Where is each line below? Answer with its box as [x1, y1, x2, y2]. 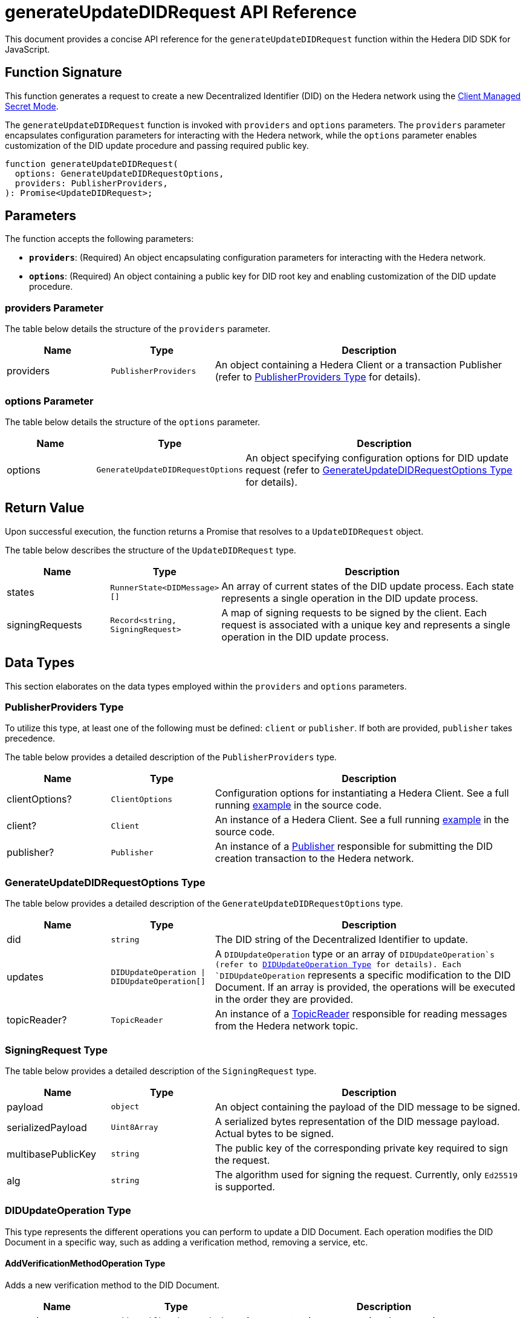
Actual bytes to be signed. [215, 1127, 334, 1140]
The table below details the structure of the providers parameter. [5, 324, 270, 334]
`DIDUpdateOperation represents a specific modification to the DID [215, 969, 511, 982]
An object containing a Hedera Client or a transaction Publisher [215, 359, 502, 371]
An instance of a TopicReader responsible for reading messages [215, 1008, 507, 1020]
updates [7, 970, 44, 983]
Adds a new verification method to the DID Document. [5, 1279, 220, 1290]
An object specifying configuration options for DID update [245, 451, 509, 464]
